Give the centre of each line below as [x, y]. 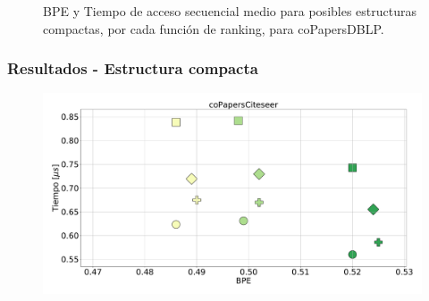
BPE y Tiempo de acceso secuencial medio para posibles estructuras [230, 11]
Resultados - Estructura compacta [133, 68]
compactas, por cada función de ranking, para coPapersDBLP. [214, 28]
